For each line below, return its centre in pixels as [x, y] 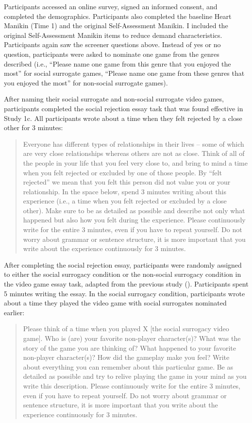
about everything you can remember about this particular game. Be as [128, 366]
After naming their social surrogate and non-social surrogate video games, [114, 99]
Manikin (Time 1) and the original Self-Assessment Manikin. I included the [116, 25]
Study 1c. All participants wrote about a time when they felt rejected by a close [123, 118]
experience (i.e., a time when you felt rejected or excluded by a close [125, 201]
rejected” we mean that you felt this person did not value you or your [127, 182]
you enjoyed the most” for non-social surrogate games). [86, 82]
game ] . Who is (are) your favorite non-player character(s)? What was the [132, 338]
